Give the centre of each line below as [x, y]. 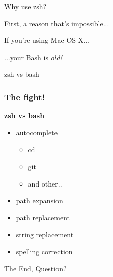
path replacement [43, 217]
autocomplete [37, 132]
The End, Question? [35, 268]
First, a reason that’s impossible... [57, 23]
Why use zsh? [25, 6]
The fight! [25, 96]
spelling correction [44, 251]
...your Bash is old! [33, 57]
